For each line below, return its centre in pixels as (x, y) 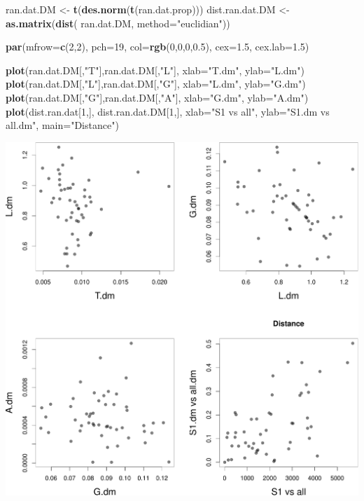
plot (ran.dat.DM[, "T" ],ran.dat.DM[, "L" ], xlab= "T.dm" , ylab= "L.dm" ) (155, 70)
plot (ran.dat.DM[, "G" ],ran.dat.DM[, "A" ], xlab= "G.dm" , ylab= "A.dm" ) (157, 97)
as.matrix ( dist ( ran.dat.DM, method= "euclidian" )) (118, 23)
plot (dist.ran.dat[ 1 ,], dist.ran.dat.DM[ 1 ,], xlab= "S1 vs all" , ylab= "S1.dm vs (168, 111)
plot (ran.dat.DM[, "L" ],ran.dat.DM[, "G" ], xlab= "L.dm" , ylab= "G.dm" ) (156, 84)
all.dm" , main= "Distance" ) (62, 125)
